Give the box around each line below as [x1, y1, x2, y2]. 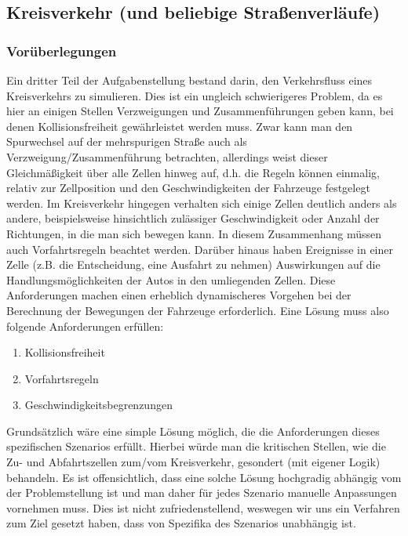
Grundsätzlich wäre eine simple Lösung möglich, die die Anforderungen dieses [6, 422, 380, 439]
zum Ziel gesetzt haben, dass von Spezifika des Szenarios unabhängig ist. [6, 515, 356, 531]
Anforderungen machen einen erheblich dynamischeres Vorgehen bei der [6, 287, 352, 303]
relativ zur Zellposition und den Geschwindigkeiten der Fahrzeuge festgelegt [6, 179, 370, 196]
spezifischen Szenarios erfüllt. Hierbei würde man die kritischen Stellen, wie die [6, 438, 386, 455]
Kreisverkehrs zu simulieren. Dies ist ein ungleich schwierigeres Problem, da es [6, 87, 383, 103]
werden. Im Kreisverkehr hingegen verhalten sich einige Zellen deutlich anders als [6, 194, 397, 211]
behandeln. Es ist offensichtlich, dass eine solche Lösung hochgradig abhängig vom [6, 469, 402, 485]
